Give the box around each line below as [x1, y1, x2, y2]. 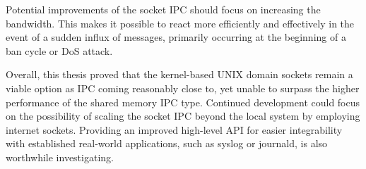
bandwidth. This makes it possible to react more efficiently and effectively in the [6, 15, 355, 30]
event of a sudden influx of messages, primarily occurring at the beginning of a [6, 30, 346, 44]
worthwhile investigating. [6, 149, 114, 164]
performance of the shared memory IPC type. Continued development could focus [6, 94, 360, 109]
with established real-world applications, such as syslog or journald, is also [6, 136, 328, 151]
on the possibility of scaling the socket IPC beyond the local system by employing [6, 108, 360, 123]
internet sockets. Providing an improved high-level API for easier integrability [6, 122, 343, 137]
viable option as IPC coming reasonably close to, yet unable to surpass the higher [6, 80, 360, 95]
